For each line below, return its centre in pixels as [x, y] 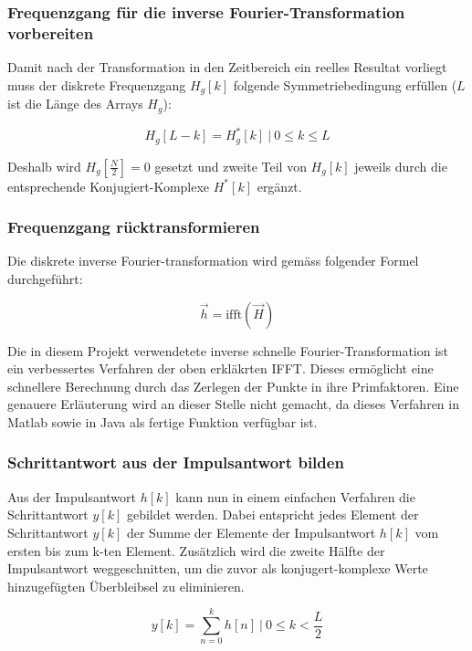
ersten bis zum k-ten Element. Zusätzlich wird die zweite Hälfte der [196, 550]
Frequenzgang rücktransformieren [134, 227]
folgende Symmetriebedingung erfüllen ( [345, 84]
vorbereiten [51, 32]
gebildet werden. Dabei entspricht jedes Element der [273, 514]
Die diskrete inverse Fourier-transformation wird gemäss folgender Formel [213, 261]
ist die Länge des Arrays [75, 104]
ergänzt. [279, 186]
